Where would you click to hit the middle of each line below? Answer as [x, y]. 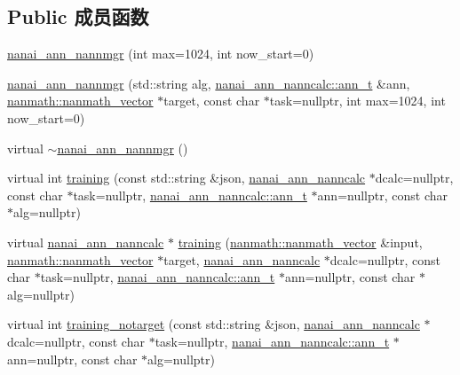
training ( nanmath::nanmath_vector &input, [300, 242]
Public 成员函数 [78, 16]
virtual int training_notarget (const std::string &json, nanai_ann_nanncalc [214, 324]
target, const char [212, 101]
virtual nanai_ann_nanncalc [86, 242]
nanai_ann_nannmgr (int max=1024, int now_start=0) [161, 54]
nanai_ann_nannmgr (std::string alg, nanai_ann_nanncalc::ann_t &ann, [209, 83]
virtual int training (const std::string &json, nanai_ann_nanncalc [186, 178]
